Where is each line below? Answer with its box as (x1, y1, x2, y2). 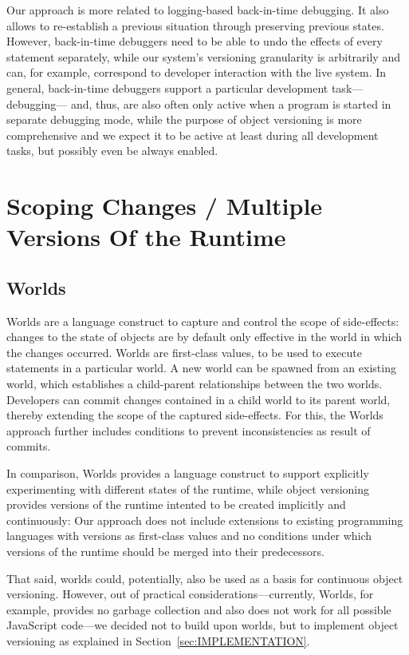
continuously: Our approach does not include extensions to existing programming (6, 511, 403, 528)
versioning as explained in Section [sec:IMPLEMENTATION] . (6, 632, 310, 649)
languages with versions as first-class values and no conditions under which (6, 527, 372, 544)
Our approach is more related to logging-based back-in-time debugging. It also (6, 2, 389, 18)
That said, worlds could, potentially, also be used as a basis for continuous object (6, 570, 403, 586)
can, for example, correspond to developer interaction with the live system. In (6, 64, 387, 81)
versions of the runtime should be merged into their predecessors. (6, 543, 324, 560)
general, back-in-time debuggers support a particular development (6, 79, 328, 96)
